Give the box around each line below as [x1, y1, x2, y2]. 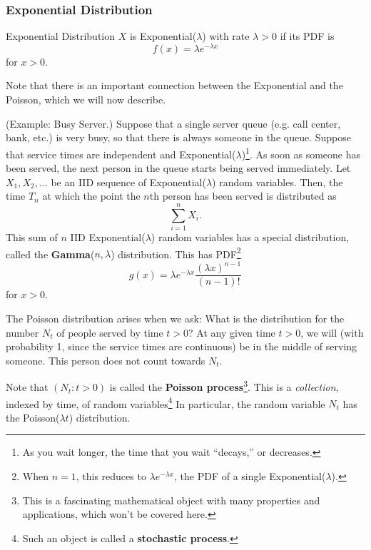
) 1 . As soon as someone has [241, 144, 361, 161]
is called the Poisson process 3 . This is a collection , [109, 377, 339, 394]
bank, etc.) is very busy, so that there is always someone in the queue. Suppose [6, 130, 351, 145]
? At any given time [188, 325, 275, 340]
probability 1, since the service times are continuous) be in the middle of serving [6, 339, 357, 354]
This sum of [6, 230, 58, 245]
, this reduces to [76, 469, 146, 484]
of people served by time [56, 325, 163, 340]
